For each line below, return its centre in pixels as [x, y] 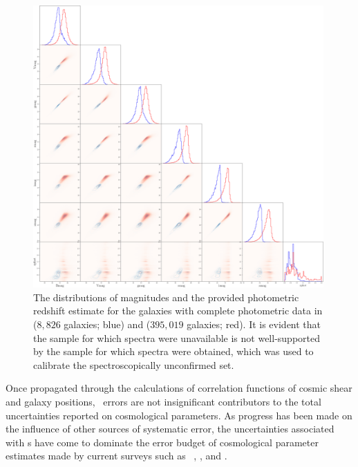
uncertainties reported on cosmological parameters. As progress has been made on [179, 415]
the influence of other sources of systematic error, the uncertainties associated [170, 429]
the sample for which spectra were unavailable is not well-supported [177, 337]
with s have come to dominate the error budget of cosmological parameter [162, 442]
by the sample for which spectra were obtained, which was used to [173, 351]
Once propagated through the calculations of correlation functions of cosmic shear [179, 388]
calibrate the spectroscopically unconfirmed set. [134, 364]
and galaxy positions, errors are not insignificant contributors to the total [163, 402]
